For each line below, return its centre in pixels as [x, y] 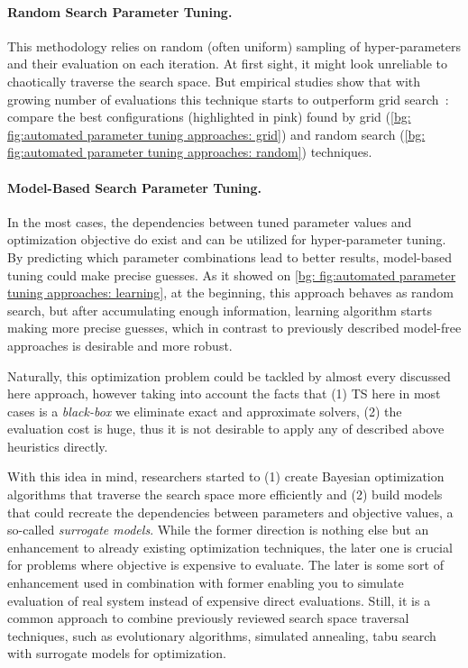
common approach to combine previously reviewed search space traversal [208, 618]
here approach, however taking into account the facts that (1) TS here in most [224, 393]
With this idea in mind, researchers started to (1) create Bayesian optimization [226, 476]
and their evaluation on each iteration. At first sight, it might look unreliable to [228, 64]
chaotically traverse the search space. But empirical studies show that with [214, 81]
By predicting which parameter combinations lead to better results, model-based [230, 256]
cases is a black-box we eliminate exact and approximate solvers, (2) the [205, 411]
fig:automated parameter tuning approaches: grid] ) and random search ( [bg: [216, 134]
